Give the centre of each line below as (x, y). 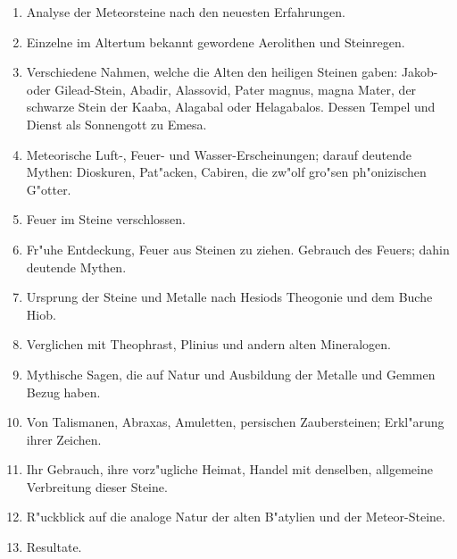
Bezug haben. (63, 392)
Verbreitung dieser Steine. (97, 486)
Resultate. (54, 547)
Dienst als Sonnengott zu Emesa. (116, 124)
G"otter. (49, 189)
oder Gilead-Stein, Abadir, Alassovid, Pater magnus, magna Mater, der (221, 89)
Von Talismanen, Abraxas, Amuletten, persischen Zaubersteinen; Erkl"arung (235, 422)
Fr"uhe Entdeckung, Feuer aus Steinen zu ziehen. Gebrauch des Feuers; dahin (238, 249)
